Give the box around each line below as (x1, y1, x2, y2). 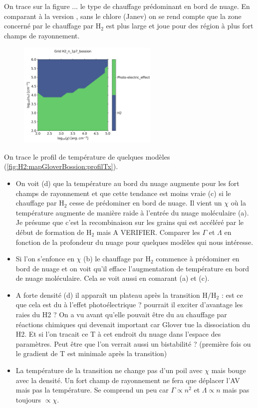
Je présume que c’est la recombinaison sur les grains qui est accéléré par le (15, 217, 244, 227)
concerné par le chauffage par (4, 20, 93, 31)
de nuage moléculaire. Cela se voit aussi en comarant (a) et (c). (15, 273, 210, 283)
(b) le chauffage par (83, 253, 143, 264)
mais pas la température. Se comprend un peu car (15, 385, 169, 395)
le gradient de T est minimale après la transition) (15, 348, 167, 359)
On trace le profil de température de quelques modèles (4, 151, 170, 162)
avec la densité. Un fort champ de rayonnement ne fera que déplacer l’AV (15, 375, 240, 385)
